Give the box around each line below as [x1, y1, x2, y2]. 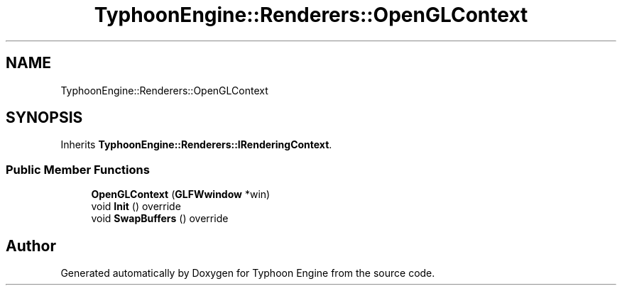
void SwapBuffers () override [91, 212, 229, 225]
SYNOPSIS [6, 109, 83, 127]
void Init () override [91, 200, 181, 213]
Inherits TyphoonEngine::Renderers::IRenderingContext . [60, 138, 332, 151]
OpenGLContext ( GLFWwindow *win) [91, 188, 271, 201]
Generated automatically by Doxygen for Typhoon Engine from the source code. [60, 267, 435, 280]
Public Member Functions [6, 162, 150, 177]
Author [6, 236, 56, 255]
